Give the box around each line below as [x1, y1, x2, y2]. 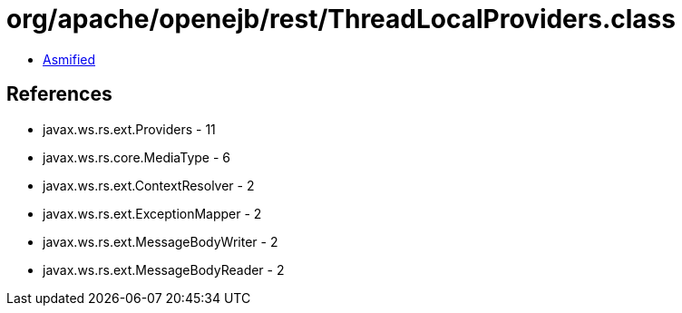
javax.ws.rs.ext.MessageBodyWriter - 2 [43, 233, 278, 249]
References [6, 83, 112, 106]
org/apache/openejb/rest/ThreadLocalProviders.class [6, 4, 676, 34]
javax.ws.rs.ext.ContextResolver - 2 [43, 177, 255, 193]
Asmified [43, 51, 96, 67]
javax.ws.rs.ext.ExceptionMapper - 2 [43, 205, 262, 221]
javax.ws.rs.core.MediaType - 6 [43, 149, 231, 165]
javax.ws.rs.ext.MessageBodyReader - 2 [43, 261, 285, 278]
